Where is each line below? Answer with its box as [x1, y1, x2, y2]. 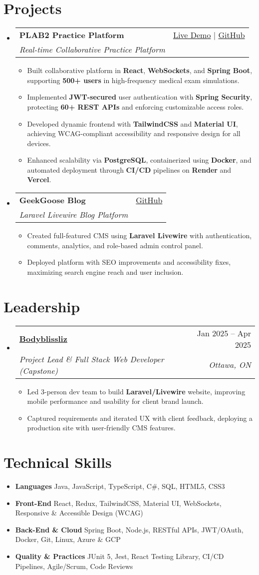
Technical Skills [3, 452, 112, 472]
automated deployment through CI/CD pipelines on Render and [27, 164, 232, 175]
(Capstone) [19, 364, 58, 376]
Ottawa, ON [209, 359, 251, 371]
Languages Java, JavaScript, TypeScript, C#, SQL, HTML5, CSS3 [15, 481, 225, 491]
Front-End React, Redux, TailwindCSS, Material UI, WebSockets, [15, 497, 222, 508]
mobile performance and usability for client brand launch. [27, 396, 204, 406]
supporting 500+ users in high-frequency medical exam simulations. [27, 75, 240, 85]
